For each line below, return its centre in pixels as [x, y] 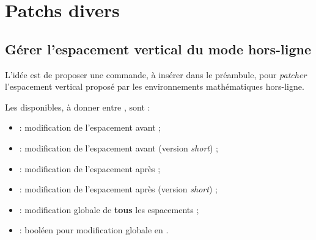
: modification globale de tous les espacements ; [109, 209]
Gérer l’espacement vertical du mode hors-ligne [158, 49]
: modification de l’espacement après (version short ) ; [118, 189]
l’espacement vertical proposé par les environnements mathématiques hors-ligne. [155, 86]
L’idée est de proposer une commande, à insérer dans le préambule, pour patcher [156, 74]
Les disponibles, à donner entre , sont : [78, 107]
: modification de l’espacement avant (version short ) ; [119, 147]
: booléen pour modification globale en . [94, 230]
